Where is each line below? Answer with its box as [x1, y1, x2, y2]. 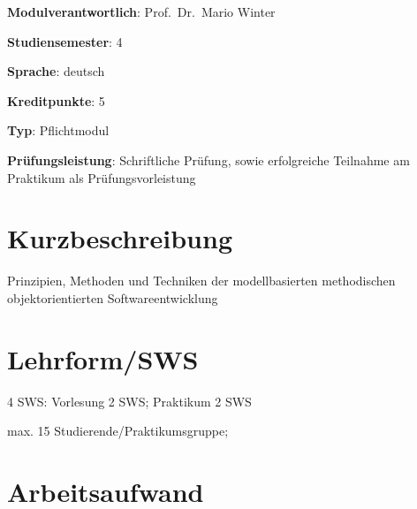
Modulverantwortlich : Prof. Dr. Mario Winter [7, 3, 276, 20]
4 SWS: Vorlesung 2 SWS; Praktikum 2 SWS [7, 391, 252, 410]
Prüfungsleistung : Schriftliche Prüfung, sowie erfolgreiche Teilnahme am [7, 150, 410, 169]
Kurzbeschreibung [7, 220, 232, 256]
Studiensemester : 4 [7, 32, 123, 50]
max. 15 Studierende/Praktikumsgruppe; [7, 422, 229, 440]
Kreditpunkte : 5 [7, 91, 105, 110]
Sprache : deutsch [7, 62, 105, 80]
